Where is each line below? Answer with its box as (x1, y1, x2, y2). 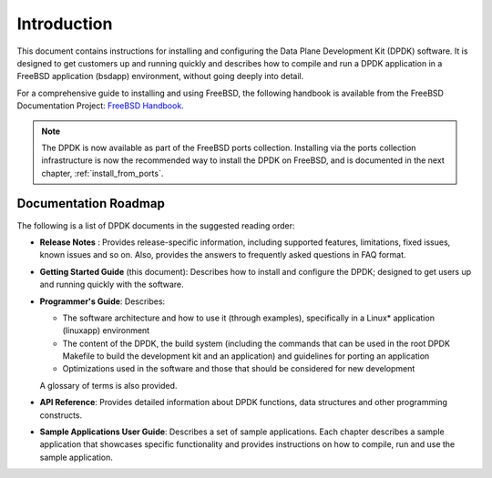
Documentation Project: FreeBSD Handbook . (16, 100, 184, 111)
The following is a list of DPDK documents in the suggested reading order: (16, 219, 295, 231)
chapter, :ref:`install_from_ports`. (41, 168, 164, 178)
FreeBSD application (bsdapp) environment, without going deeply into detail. (16, 71, 304, 82)
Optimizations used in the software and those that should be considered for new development (62, 363, 415, 374)
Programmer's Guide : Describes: (39, 296, 166, 307)
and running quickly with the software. (39, 279, 184, 290)
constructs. (39, 410, 83, 421)
